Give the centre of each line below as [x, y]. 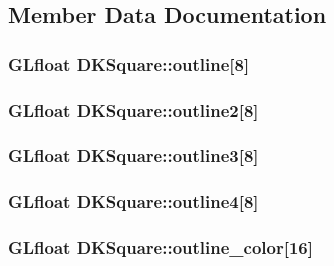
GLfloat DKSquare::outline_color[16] [160, 247]
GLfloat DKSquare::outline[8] [129, 63]
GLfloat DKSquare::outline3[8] [133, 155]
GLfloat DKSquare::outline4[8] [133, 201]
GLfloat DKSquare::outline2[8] [133, 109]
